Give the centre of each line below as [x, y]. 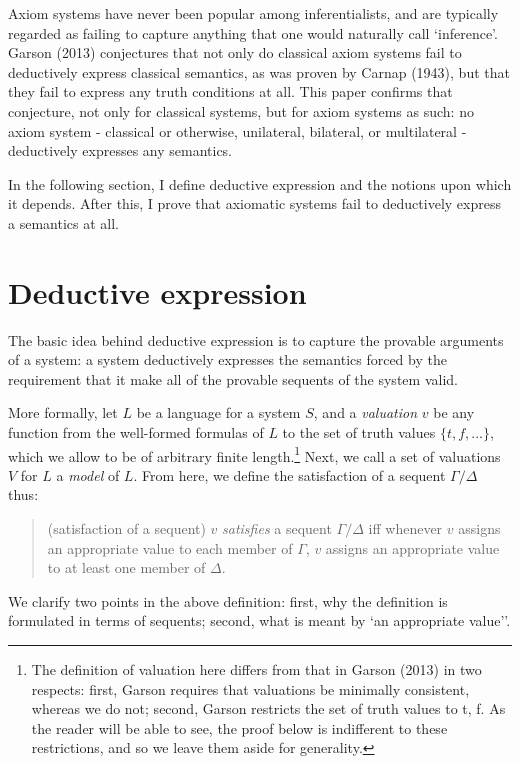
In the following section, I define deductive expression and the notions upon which [260, 183]
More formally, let [63, 412]
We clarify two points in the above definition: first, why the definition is [228, 600]
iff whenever [405, 528]
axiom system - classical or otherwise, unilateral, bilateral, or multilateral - [237, 130]
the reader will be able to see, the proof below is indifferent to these [239, 727]
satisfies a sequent [277, 528]
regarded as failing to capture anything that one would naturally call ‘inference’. [253, 32]
